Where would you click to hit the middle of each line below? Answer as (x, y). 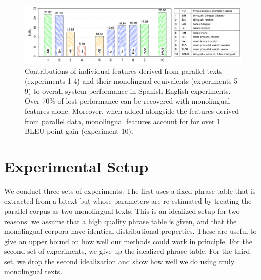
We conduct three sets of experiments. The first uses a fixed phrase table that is (130, 191)
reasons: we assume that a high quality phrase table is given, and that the (121, 221)
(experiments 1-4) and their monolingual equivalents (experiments (128, 81)
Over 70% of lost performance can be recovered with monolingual (127, 101)
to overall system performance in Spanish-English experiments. (132, 91)
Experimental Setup (76, 166)
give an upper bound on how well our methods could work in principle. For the (128, 241)
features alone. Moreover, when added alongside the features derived (132, 111)
